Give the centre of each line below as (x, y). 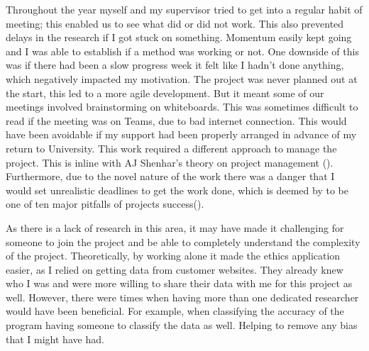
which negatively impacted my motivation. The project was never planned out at (182, 78)
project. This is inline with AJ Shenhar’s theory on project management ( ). (170, 162)
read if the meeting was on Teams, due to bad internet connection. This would (176, 120)
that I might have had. (55, 339)
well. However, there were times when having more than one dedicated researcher (182, 297)
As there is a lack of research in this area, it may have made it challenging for (175, 227)
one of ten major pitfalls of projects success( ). (105, 204)
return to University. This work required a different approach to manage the (171, 148)
